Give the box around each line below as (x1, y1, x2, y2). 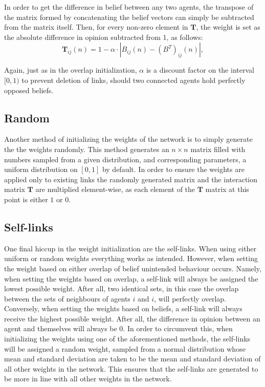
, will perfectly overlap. (154, 293, 227, 304)
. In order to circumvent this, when (123, 323, 233, 334)
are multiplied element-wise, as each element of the (35, 184, 195, 195)
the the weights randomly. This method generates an (4, 143, 169, 154)
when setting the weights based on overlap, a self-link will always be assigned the (4, 273, 258, 284)
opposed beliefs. (4, 84, 54, 95)
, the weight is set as (196, 21, 260, 32)
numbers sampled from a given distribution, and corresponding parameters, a (4, 154, 247, 164)
